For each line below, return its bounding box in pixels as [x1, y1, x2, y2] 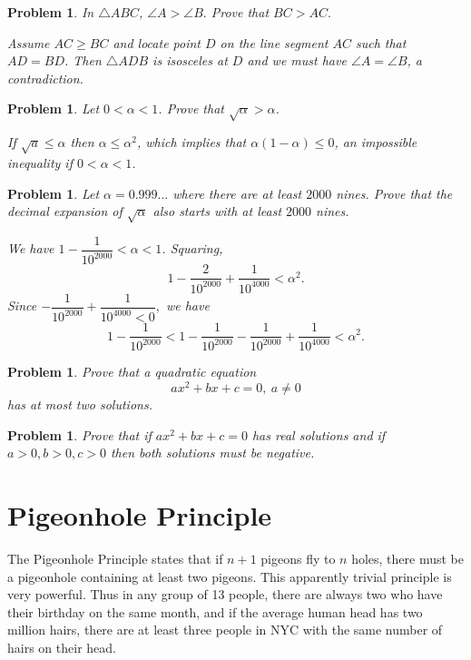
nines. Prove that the [336, 183, 453, 202]
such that [355, 33, 407, 52]
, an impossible [334, 133, 417, 152]
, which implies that [136, 133, 247, 152]
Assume [7, 33, 50, 52]
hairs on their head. [7, 638, 116, 657]
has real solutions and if [251, 425, 386, 444]
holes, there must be [351, 549, 465, 568]
